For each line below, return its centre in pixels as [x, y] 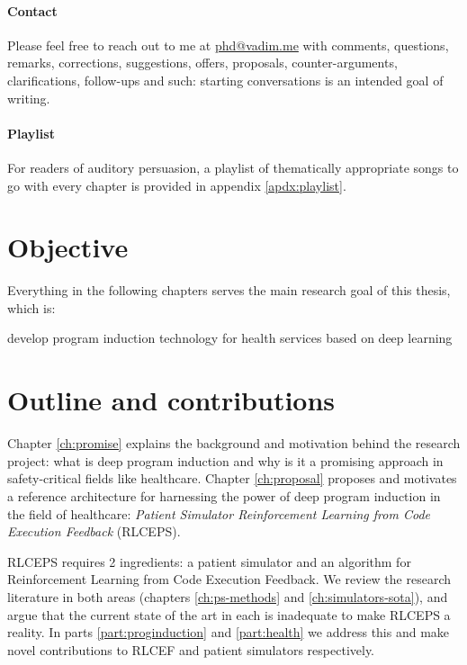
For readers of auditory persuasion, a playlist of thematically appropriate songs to [233, 167]
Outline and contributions [171, 400]
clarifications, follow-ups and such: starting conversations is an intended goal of [225, 80]
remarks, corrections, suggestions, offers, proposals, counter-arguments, [202, 63]
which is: [31, 307]
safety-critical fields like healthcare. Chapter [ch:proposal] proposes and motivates [232, 478]
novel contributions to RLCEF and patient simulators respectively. [191, 649]
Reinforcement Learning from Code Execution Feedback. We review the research [229, 579]
